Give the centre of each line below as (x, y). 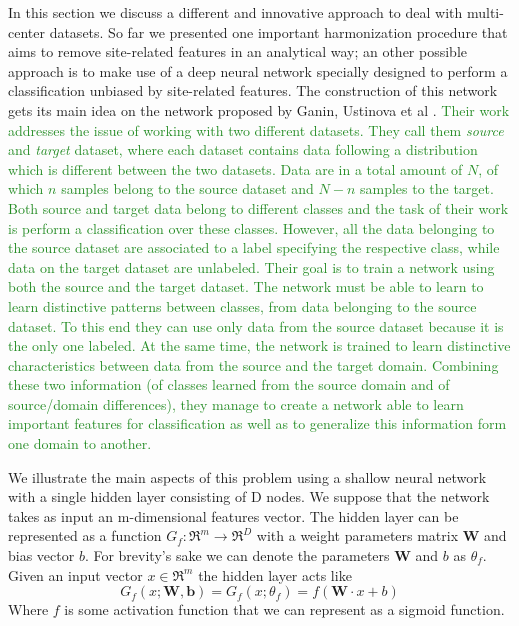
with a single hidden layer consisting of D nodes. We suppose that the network (249, 496)
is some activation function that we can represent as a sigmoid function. (284, 609)
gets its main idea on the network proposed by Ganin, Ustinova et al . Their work (259, 109)
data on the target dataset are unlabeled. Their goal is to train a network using (251, 266)
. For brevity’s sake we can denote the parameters (237, 555)
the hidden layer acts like (275, 574)
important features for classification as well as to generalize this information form (257, 423)
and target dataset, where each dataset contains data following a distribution (243, 149)
